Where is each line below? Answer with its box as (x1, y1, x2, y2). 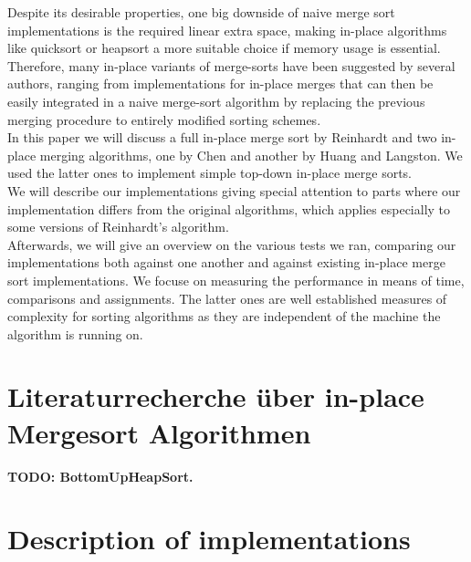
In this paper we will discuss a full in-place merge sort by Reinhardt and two (7, 128, 437, 147)
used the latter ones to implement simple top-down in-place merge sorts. (7, 163, 413, 182)
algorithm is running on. (7, 324, 143, 343)
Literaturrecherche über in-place (7, 378, 424, 415)
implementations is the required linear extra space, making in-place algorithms (7, 20, 447, 39)
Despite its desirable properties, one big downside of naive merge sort (7, 3, 395, 21)
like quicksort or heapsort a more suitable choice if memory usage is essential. (7, 38, 441, 57)
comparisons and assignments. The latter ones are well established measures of (7, 288, 447, 307)
